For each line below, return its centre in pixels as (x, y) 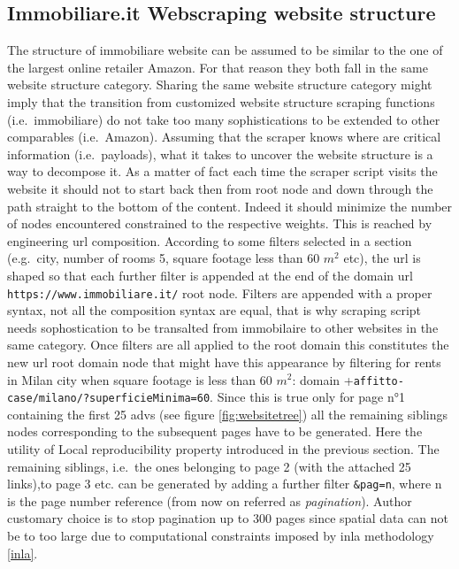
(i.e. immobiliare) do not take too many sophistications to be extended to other (224, 119)
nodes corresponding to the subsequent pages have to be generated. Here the (215, 431)
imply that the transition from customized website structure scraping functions (221, 101)
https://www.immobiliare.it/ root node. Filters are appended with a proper (220, 292)
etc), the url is (382, 258)
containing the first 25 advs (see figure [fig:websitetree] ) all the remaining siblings (228, 414)
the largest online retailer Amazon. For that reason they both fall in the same (218, 67)
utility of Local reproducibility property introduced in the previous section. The (223, 449)
